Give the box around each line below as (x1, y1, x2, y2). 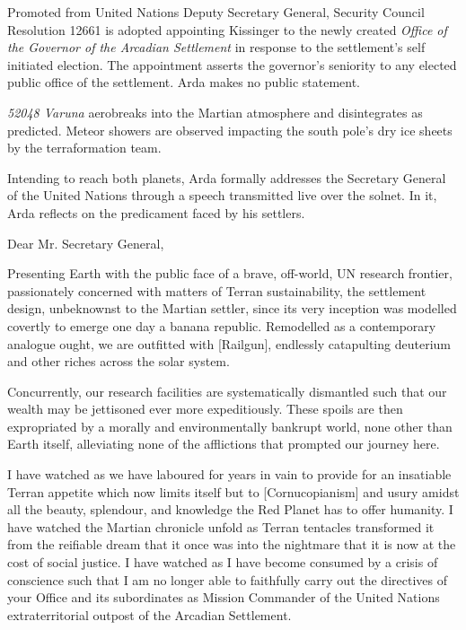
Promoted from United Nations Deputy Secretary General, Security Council (7, 3, 425, 21)
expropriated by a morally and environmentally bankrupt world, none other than (7, 416, 453, 435)
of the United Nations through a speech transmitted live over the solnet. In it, (7, 186, 437, 205)
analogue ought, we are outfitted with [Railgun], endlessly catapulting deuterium (7, 334, 451, 353)
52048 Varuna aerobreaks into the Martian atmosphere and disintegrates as (7, 102, 423, 121)
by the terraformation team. (7, 138, 162, 157)
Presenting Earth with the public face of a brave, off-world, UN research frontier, (7, 264, 453, 283)
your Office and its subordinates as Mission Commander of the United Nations (7, 588, 440, 607)
